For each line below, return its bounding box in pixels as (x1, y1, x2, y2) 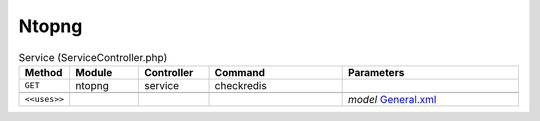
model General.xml (347, 92, 437, 106)
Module (75, 65, 113, 79)
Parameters (347, 65, 405, 79)
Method (24, 65, 63, 79)
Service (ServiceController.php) (18, 50, 168, 64)
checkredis (214, 78, 267, 92)
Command (214, 65, 265, 79)
